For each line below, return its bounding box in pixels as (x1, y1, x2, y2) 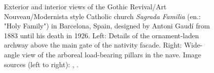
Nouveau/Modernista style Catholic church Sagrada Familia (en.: (4, 11, 201, 21)
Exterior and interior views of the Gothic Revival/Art (4, 1, 167, 11)
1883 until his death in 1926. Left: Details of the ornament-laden (4, 30, 199, 40)
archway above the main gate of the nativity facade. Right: (4, 40, 182, 50)
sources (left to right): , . (4, 59, 79, 69)
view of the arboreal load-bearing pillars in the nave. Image (22, 49, 202, 59)
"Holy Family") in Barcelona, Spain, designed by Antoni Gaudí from (4, 21, 210, 31)
